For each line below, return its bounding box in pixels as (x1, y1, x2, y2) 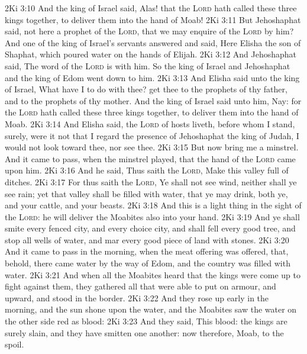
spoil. (5, 338, 24, 350)
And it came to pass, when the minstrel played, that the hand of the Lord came (5, 152, 296, 165)
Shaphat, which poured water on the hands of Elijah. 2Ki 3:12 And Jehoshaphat (5, 48, 297, 60)
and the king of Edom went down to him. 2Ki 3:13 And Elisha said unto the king (5, 71, 300, 83)
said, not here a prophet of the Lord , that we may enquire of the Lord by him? (5, 25, 294, 37)
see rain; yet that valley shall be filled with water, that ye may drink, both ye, (5, 187, 288, 199)
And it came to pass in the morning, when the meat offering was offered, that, (5, 245, 289, 258)
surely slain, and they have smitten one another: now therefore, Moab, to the (5, 326, 284, 339)
